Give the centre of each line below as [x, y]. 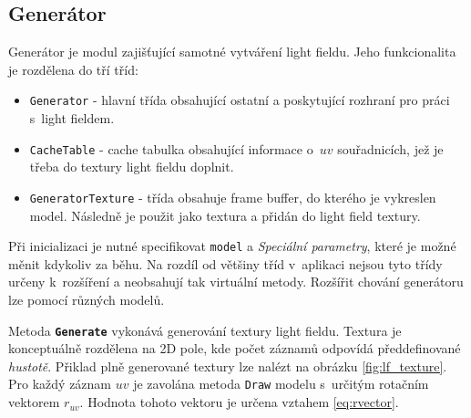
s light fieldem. [72, 118]
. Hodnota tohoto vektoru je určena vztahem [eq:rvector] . [239, 402]
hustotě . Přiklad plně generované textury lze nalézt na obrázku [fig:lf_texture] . [228, 366]
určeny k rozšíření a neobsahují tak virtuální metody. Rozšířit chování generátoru [236, 282]
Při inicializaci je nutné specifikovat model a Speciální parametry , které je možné [232, 246]
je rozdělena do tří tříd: [73, 69]
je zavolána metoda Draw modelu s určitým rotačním [281, 384]
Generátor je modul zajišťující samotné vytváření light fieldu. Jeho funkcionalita [232, 52]
